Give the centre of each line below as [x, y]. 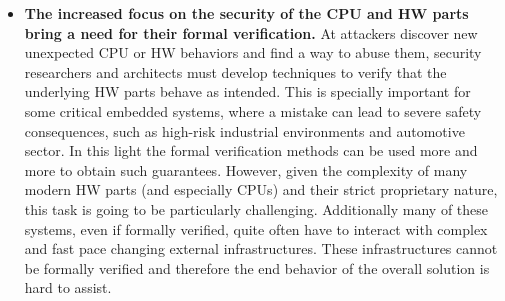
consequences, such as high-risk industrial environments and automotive [244, 130]
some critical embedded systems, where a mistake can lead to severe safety [253, 110]
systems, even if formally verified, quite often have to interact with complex [256, 228]
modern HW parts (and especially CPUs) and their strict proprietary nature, [261, 189]
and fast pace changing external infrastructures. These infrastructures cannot [261, 248]
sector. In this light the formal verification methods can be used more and [251, 150]
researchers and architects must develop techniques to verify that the [235, 71]
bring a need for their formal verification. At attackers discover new [251, 32]
